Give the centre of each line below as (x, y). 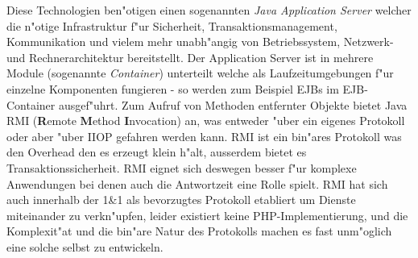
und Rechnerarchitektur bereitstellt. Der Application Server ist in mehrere (190, 57)
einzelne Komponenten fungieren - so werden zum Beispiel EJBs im (173, 88)
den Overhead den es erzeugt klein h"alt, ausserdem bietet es (157, 152)
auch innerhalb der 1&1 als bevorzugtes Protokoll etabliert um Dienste (181, 200)
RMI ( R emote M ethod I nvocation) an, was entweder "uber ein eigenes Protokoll (206, 121)
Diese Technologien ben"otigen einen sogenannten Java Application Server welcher (209, 10)
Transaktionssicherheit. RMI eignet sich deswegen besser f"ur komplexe (182, 167)
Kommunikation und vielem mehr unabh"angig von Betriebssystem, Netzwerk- (200, 42)
